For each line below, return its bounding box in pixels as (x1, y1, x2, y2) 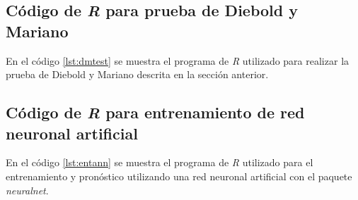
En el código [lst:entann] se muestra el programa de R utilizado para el (6, 155, 313, 170)
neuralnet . (6, 182, 49, 197)
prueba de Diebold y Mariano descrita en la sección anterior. (6, 67, 269, 82)
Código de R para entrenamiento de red (6, 101, 305, 123)
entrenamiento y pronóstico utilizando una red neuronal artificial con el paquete (6, 168, 352, 183)
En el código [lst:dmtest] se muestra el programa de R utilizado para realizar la (6, 53, 350, 68)
